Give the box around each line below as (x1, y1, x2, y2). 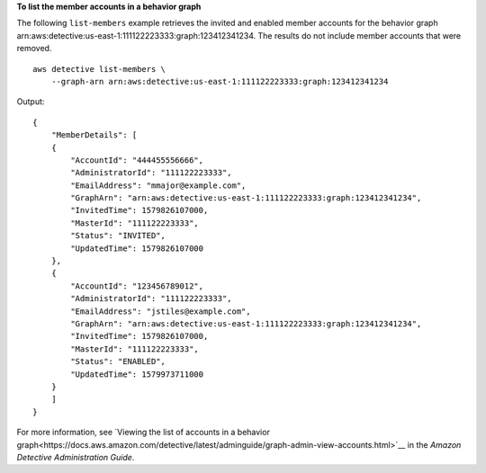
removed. (16, 43, 52, 54)
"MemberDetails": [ (50, 130, 138, 140)
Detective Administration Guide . (16, 451, 135, 462)
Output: (16, 96, 45, 107)
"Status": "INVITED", (70, 230, 166, 241)
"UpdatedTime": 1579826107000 (70, 243, 204, 254)
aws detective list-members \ (32, 64, 166, 74)
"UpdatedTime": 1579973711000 (70, 369, 204, 379)
